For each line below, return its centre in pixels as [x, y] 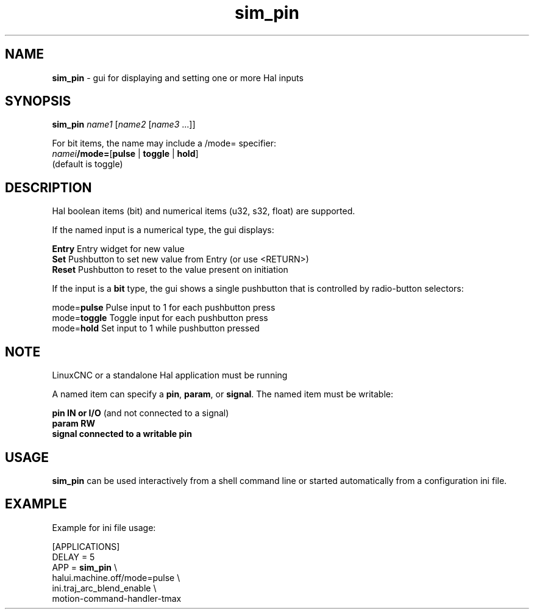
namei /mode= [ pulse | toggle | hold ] [125, 154]
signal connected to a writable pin [122, 434]
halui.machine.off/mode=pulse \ [116, 577]
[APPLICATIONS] [86, 546]
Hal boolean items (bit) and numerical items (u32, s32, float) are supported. [204, 211]
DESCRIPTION [48, 187]
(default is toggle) [87, 164]
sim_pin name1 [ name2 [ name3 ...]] [124, 125]
